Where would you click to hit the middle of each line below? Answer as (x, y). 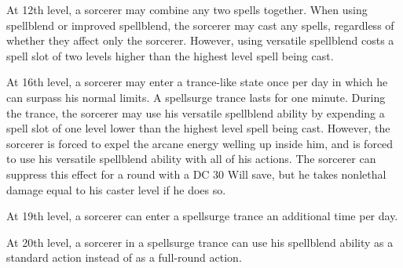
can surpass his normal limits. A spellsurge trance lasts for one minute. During (196, 97)
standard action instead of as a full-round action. (124, 257)
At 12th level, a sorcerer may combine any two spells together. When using (187, 9)
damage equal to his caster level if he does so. (116, 189)
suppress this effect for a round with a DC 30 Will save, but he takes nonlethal (196, 174)
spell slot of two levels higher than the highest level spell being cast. (170, 55)
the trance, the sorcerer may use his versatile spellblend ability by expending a (196, 112)
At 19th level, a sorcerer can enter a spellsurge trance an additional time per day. (202, 216)
